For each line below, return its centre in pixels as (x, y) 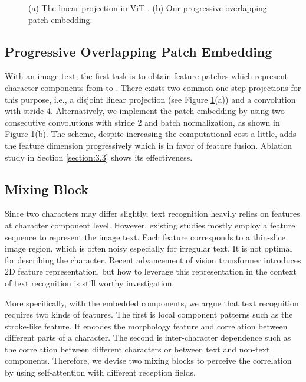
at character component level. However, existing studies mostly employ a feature (150, 225)
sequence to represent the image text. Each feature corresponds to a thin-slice (145, 236)
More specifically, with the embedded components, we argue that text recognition (152, 303)
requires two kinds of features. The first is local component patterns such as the (149, 314)
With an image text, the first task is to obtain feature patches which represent (147, 76)
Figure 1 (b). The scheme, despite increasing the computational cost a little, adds (151, 134)
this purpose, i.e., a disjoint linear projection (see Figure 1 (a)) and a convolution (150, 99)
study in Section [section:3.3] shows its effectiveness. (99, 157)
